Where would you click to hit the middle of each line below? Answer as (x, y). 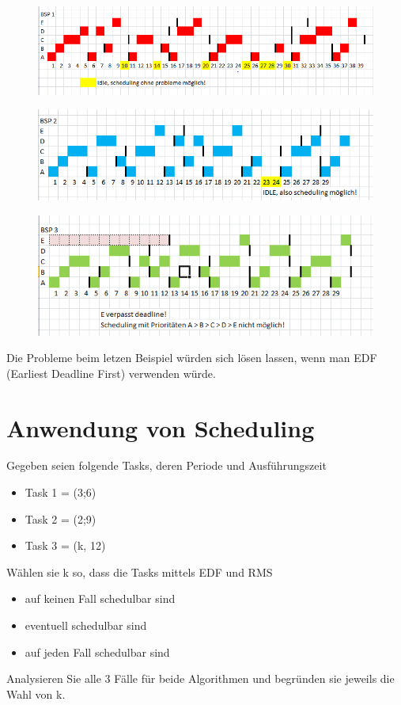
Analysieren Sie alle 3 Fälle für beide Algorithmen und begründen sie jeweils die (200, 678)
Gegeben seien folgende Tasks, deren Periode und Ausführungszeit (166, 465)
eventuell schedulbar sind (86, 625)
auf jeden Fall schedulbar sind (97, 652)
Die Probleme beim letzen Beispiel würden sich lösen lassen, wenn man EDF (192, 358)
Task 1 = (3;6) (61, 492)
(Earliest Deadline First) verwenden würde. (111, 373)
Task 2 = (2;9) (61, 518)
